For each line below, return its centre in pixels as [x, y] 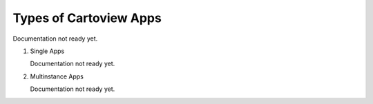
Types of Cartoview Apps [87, 18]
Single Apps [47, 51]
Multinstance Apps [57, 76]
